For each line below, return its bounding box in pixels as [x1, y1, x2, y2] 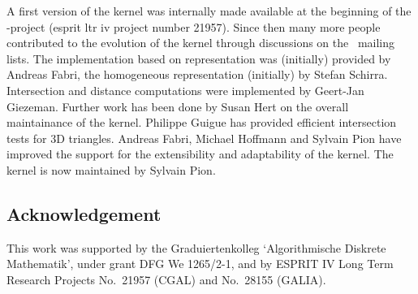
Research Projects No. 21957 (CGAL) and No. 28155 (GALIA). [6, 270, 326, 288]
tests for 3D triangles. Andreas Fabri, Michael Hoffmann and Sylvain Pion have [6, 129, 402, 146]
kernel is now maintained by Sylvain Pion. [6, 161, 216, 178]
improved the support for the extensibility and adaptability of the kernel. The [6, 145, 394, 162]
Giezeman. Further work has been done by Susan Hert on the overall [6, 97, 349, 115]
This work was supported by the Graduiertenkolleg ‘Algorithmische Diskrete [6, 239, 386, 256]
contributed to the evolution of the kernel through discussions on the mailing [6, 34, 395, 51]
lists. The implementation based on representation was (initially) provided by [6, 50, 391, 67]
